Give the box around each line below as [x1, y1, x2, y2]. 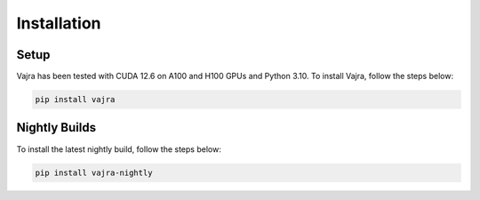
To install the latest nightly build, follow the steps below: [16, 143, 221, 155]
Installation [16, 13, 101, 33]
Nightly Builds [16, 120, 97, 135]
